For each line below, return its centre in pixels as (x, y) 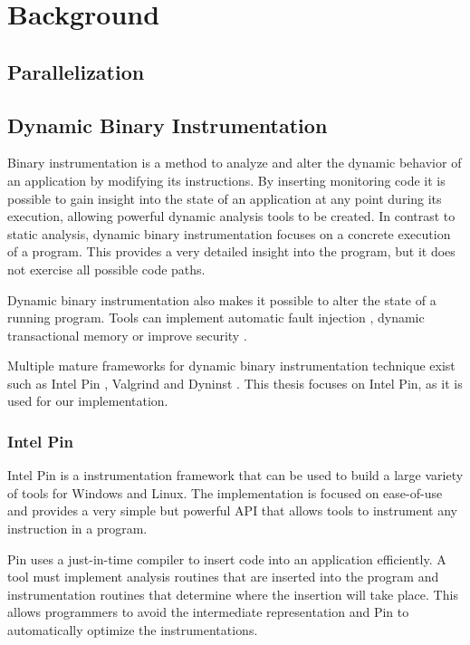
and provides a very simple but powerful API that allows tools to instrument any (232, 510)
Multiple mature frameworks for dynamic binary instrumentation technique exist (231, 366)
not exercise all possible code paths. (106, 269)
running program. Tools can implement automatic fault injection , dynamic (216, 318)
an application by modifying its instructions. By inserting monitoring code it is (226, 180)
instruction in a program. (77, 529)
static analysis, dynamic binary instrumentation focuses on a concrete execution (229, 233)
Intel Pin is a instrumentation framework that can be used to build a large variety (235, 475)
